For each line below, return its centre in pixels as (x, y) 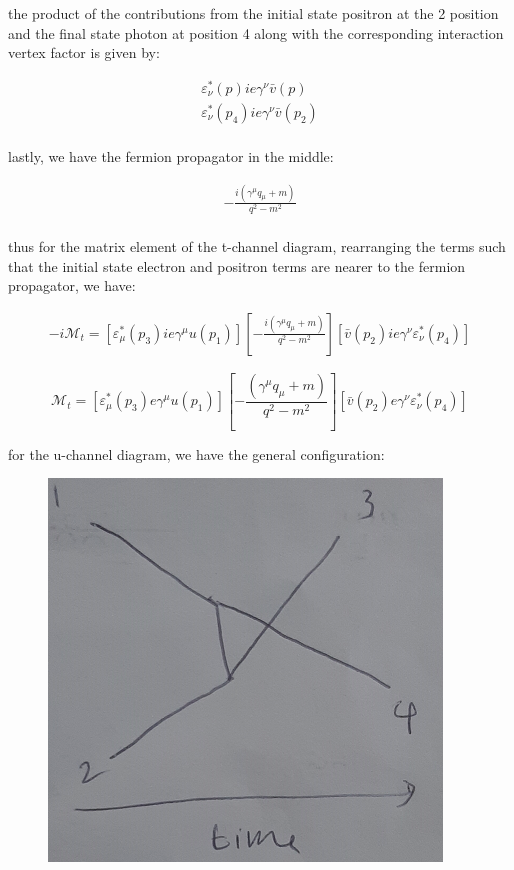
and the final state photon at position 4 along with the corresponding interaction (256, 32)
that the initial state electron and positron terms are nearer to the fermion (237, 265)
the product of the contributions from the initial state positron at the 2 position (253, 13)
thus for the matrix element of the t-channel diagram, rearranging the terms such (257, 246)
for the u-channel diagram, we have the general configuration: (196, 453)
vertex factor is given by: (84, 52)
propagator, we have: (72, 285)
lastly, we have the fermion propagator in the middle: (171, 155)
